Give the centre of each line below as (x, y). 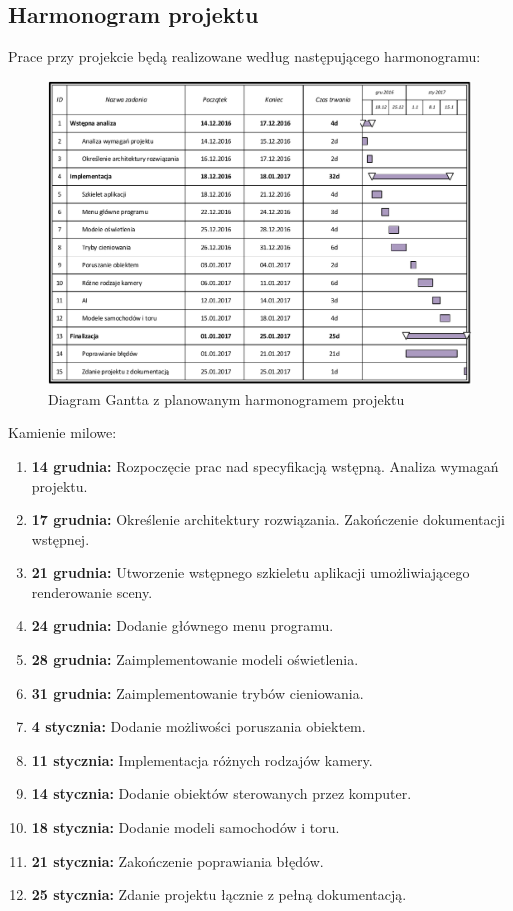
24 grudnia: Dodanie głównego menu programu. (182, 625)
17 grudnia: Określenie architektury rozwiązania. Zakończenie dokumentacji (268, 519)
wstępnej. (60, 538)
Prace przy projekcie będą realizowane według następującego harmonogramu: (244, 56)
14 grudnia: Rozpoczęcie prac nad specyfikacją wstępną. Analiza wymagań (265, 465)
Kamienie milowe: (62, 432)
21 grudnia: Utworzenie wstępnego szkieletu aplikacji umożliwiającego (250, 572)
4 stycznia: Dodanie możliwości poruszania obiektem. (198, 726)
